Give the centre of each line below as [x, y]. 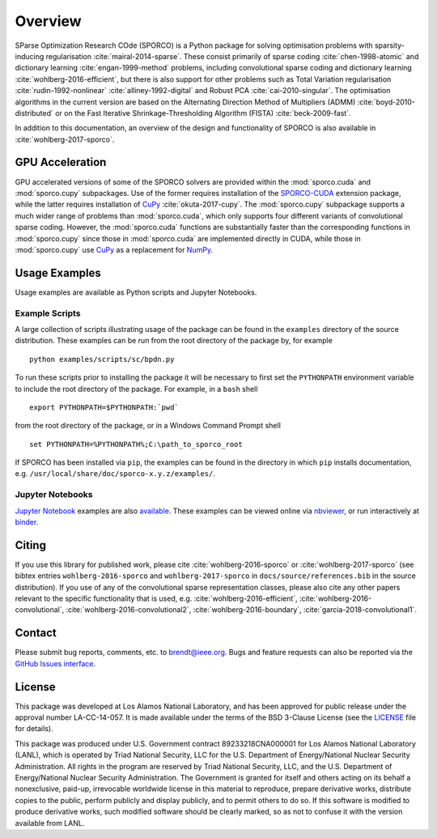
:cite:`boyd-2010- [386, 102]
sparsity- [389, 45]
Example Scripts [48, 313]
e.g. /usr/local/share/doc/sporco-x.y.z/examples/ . [115, 474]
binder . [27, 522]
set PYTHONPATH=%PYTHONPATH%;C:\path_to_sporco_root [136, 444]
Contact [36, 633]
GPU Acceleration [61, 162]
